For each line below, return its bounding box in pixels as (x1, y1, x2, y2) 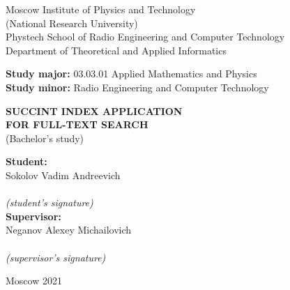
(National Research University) (6, 15, 138, 30)
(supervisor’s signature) (6, 250, 106, 264)
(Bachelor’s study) (6, 130, 84, 145)
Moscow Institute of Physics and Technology (6, 2, 196, 16)
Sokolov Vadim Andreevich (6, 167, 121, 182)
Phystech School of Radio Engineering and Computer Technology (6, 29, 285, 44)
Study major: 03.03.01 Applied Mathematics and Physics (6, 66, 257, 81)
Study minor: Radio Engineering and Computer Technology (6, 79, 269, 94)
